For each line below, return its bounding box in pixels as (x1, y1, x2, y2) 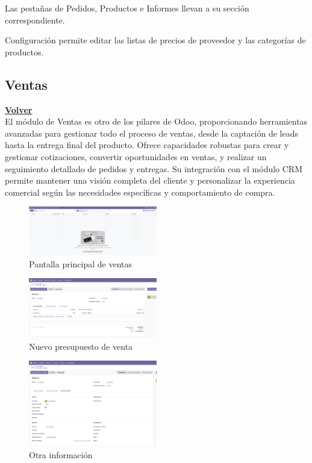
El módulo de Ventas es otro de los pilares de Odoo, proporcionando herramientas (5, 115, 308, 128)
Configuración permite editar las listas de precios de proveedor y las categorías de (5, 34, 306, 46)
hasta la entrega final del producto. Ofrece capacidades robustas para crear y (5, 138, 289, 151)
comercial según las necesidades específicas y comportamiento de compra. (5, 185, 275, 198)
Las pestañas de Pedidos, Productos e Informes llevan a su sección (5, 2, 249, 14)
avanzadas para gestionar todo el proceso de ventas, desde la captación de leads (5, 126, 299, 139)
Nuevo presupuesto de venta (29, 340, 133, 352)
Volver (5, 103, 33, 116)
